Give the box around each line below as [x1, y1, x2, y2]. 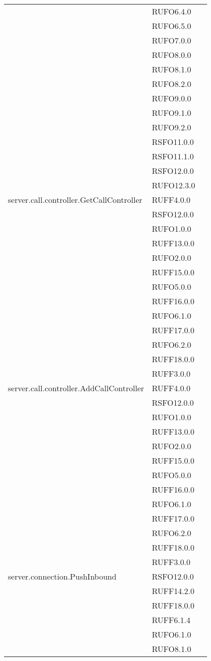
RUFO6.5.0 [152, 20, 191, 31]
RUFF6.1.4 [152, 614, 191, 626]
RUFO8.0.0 [152, 49, 191, 60]
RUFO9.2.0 [152, 121, 191, 133]
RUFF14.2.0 [152, 585, 195, 597]
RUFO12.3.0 [152, 179, 195, 191]
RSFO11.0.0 [152, 136, 194, 147]
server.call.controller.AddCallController [8, 382, 144, 394]
